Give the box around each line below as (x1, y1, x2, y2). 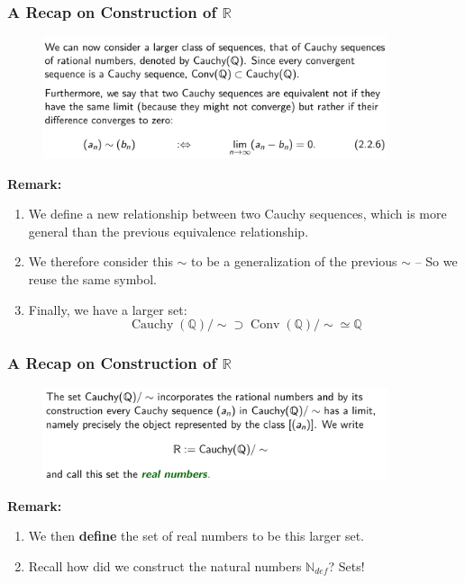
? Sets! (328, 556, 365, 575)
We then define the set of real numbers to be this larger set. (28, 526, 365, 545)
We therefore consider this (28, 252, 173, 271)
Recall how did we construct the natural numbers (28, 556, 302, 575)
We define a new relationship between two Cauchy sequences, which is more (28, 204, 447, 223)
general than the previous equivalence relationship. (28, 221, 309, 240)
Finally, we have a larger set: (28, 300, 187, 318)
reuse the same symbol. (28, 270, 157, 289)
